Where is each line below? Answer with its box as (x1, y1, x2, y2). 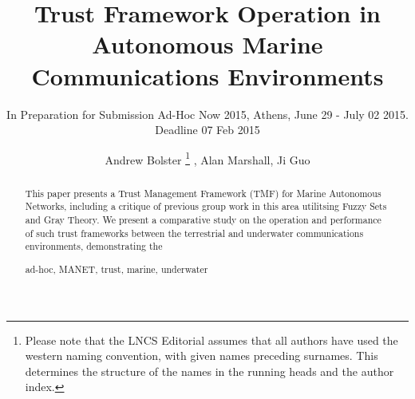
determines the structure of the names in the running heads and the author (25, 362, 394, 379)
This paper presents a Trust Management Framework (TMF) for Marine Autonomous (25, 186, 381, 199)
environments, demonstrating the (25, 239, 163, 253)
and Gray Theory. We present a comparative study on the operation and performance (25, 213, 381, 227)
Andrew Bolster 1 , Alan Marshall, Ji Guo (105, 148, 310, 168)
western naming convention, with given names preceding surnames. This (25, 347, 378, 364)
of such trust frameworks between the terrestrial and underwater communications (25, 226, 364, 239)
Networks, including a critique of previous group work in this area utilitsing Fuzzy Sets (25, 199, 387, 213)
